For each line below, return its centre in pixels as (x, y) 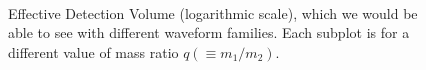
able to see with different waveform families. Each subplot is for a (209, 32)
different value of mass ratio (93, 51)
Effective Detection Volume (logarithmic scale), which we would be (213, 12)
